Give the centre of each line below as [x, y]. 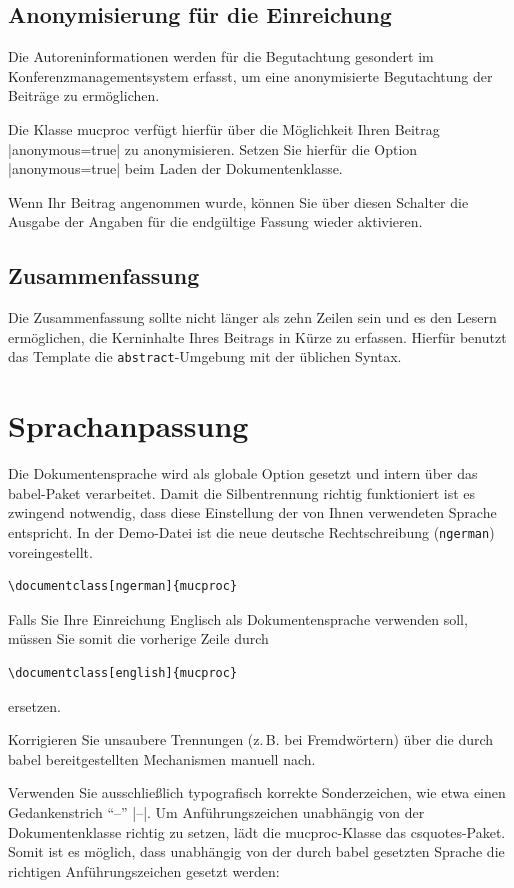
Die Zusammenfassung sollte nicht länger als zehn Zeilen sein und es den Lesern [252, 317]
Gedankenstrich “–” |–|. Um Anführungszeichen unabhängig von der [216, 811]
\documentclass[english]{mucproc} [123, 672]
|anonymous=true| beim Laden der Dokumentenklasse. [175, 168]
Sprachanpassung [128, 425]
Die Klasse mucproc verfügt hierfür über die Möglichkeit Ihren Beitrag [224, 128]
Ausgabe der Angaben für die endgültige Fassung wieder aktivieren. [215, 221]
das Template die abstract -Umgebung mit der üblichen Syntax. [205, 356]
